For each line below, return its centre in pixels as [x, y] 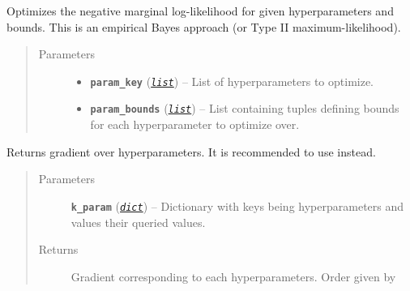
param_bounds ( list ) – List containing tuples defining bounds [245, 108]
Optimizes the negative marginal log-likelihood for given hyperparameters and [200, 11]
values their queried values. [138, 222]
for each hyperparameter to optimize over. [195, 124]
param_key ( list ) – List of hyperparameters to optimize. [232, 81]
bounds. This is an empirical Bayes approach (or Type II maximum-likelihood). [204, 26]
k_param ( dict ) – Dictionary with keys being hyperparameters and [237, 205]
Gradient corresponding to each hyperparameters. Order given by [233, 276]
